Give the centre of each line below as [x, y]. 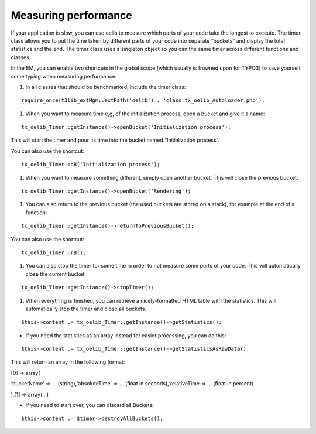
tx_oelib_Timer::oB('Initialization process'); [91, 165]
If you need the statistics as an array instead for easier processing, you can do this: [126, 335]
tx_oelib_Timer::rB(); [54, 252]
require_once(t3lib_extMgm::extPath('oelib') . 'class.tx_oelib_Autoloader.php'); [143, 100]
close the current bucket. [56, 274]
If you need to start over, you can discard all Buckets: [90, 405]
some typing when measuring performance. [64, 76]
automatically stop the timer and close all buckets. [86, 309]
